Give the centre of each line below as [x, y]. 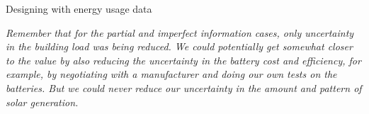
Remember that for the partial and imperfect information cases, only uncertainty [180, 32]
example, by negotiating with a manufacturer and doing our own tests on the [171, 74]
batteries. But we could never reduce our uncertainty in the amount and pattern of [184, 87]
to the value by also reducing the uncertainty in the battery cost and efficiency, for [183, 60]
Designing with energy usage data [79, 8]
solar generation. [42, 102]
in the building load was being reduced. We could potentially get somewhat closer [179, 46]
